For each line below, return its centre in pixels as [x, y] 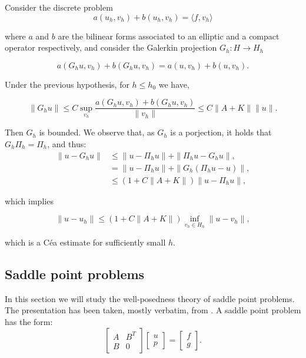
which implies [29, 200]
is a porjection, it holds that [221, 132]
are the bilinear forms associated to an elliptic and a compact [169, 36]
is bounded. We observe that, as [97, 132]
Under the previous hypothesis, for [67, 84]
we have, [174, 84]
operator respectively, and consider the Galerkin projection [111, 47]
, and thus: [67, 144]
